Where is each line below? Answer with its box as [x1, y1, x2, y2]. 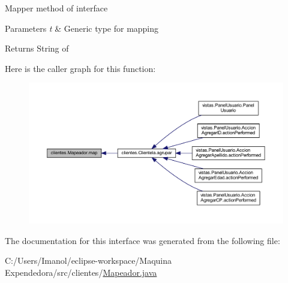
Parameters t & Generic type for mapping [5, 22, 159, 34]
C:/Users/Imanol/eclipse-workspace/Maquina [5, 254, 172, 267]
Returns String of [5, 42, 69, 55]
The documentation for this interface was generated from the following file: [5, 234, 280, 246]
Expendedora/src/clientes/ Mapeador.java [5, 266, 157, 278]
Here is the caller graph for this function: [5, 62, 156, 74]
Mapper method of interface [5, 2, 108, 14]
